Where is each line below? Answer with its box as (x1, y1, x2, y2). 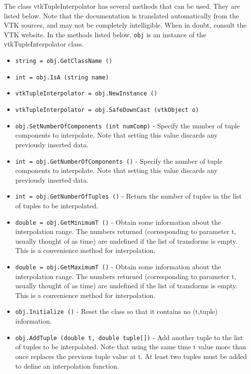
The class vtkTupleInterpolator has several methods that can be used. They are (4, 1, 240, 11)
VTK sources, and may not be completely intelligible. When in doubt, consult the (4, 20, 247, 30)
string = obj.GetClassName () (15, 58, 113, 65)
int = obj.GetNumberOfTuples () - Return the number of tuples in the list (15, 191, 242, 201)
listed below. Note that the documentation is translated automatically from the (4, 10, 239, 20)
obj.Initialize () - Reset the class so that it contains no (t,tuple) (15, 306, 218, 316)
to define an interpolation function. (15, 360, 119, 371)
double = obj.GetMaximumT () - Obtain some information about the (15, 262, 221, 272)
